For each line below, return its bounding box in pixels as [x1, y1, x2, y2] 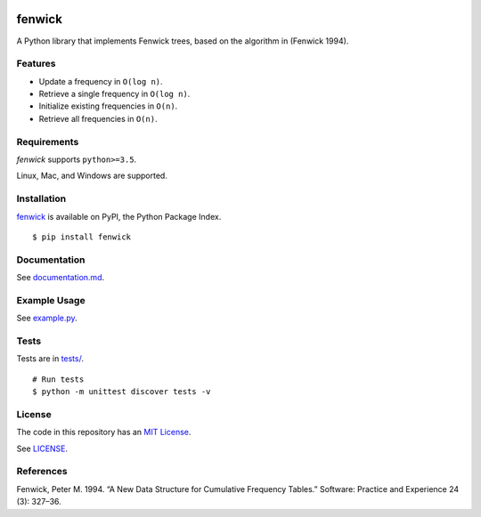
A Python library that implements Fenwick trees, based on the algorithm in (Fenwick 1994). [16, 36, 349, 46]
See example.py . [16, 312, 77, 324]
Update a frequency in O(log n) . [38, 76, 164, 86]
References [16, 465, 68, 478]
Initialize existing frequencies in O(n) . [38, 101, 178, 111]
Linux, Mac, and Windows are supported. [16, 170, 168, 182]
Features [16, 58, 56, 70]
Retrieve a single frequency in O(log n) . [38, 89, 191, 100]
